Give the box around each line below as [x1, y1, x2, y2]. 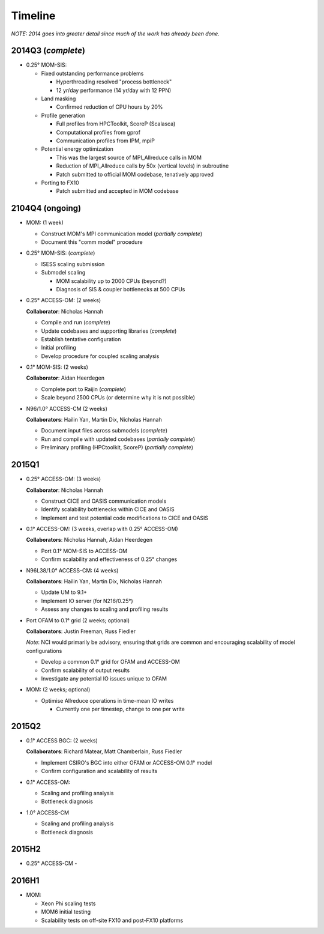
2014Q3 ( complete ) [11, 46, 85, 56]
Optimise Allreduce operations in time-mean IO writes [41, 697, 174, 704]
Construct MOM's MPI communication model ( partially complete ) [41, 230, 203, 237]
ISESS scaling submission [41, 260, 105, 267]
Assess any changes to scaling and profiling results [41, 605, 169, 613]
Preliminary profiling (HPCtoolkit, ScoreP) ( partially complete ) [41, 444, 193, 451]
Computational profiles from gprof [56, 129, 141, 136]
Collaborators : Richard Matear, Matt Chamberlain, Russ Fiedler [26, 748, 182, 755]
